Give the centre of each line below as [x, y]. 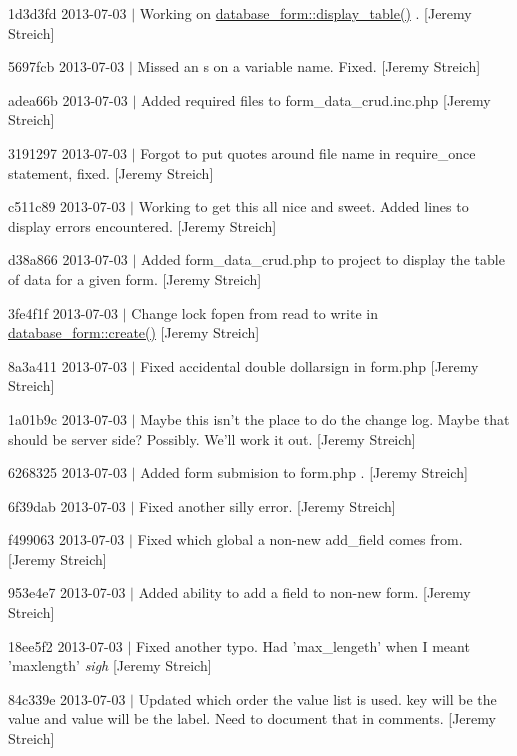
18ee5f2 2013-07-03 [65, 645]
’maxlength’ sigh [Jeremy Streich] [110, 665]
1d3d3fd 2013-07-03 [67, 13]
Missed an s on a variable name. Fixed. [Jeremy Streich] [309, 66]
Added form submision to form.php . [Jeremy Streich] [304, 472]
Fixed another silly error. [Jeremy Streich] [267, 505]
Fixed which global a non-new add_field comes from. [300, 539]
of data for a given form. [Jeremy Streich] [135, 278]
